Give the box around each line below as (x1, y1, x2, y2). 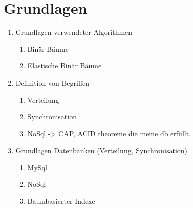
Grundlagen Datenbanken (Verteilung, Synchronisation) (15, 145, 188, 156)
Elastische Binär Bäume (27, 60, 102, 71)
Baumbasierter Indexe (27, 196, 95, 206)
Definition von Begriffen (15, 77, 90, 88)
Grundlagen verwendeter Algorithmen (15, 27, 133, 37)
